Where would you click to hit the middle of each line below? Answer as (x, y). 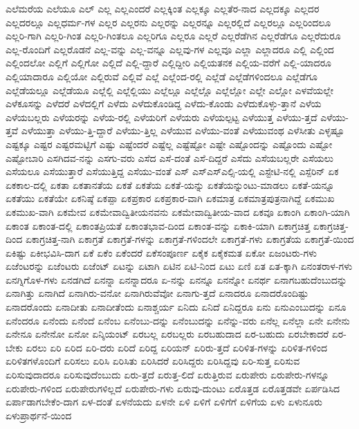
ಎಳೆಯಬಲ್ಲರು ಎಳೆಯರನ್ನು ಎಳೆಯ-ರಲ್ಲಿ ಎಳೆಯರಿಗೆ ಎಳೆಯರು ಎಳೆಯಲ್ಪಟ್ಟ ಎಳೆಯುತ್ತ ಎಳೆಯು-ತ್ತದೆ (162, 117)
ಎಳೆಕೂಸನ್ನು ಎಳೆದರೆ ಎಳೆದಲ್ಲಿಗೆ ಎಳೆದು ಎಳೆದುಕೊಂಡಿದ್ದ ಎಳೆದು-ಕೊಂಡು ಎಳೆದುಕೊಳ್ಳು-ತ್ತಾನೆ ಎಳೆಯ (164, 103)
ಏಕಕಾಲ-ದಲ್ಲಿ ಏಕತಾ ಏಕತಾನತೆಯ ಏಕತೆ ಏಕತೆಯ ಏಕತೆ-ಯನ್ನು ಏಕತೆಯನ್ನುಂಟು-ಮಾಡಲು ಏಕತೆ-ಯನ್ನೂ (170, 184)
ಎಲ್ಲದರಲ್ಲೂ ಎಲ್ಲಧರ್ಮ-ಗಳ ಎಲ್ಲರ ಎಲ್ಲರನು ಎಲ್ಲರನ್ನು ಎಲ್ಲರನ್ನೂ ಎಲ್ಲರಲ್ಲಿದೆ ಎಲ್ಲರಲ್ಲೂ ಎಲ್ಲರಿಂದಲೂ (168, 22)
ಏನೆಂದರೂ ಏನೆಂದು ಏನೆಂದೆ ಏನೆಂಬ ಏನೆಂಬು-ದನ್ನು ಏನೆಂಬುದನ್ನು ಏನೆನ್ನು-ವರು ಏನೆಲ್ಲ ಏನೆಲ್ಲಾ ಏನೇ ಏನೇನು (178, 320)
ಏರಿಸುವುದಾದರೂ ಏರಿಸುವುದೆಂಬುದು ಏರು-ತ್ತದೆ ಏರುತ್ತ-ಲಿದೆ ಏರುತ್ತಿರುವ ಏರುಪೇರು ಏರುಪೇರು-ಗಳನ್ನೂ (167, 375)
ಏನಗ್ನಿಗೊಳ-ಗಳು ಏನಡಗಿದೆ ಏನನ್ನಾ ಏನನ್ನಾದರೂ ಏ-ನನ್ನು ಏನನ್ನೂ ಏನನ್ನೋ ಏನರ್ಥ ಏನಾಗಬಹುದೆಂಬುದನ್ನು (176, 279)
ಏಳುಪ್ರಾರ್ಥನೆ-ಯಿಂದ (39, 415)
